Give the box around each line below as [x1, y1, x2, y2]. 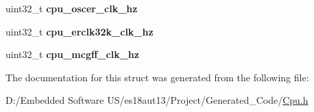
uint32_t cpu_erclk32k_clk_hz [5, 24, 154, 38]
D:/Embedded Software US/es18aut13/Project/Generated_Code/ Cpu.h [5, 93, 309, 107]
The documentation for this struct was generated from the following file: [5, 70, 309, 84]
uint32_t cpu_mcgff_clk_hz [5, 47, 139, 61]
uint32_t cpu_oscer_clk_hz [5, 1, 138, 15]
